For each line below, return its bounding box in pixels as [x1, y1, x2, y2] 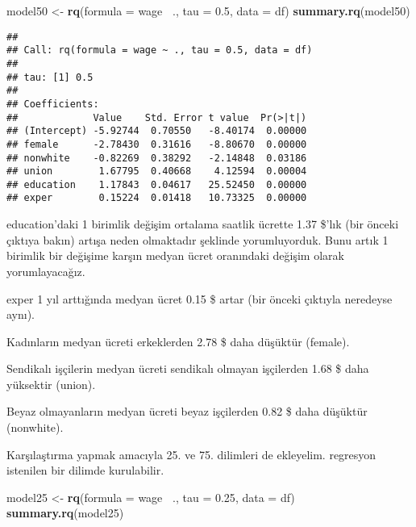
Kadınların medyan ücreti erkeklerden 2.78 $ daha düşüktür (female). [6, 333, 350, 349]
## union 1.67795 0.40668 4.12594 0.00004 [6, 165, 307, 178]
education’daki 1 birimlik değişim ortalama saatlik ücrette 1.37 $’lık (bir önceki [6, 215, 399, 232]
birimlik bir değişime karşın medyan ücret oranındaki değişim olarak [6, 247, 344, 264]
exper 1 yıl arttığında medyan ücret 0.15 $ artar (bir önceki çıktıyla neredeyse [6, 290, 393, 307]
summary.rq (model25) [6, 504, 124, 521]
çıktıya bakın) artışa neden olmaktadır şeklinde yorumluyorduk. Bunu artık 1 [6, 231, 389, 248]
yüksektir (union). [6, 375, 96, 392]
